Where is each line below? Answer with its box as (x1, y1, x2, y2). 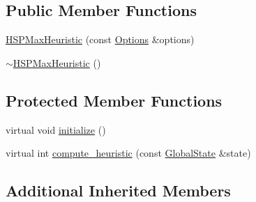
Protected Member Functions (6, 89, 223, 111)
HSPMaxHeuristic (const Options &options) (6, 32, 195, 47)
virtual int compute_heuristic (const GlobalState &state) (6, 146, 251, 160)
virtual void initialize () (6, 122, 106, 137)
